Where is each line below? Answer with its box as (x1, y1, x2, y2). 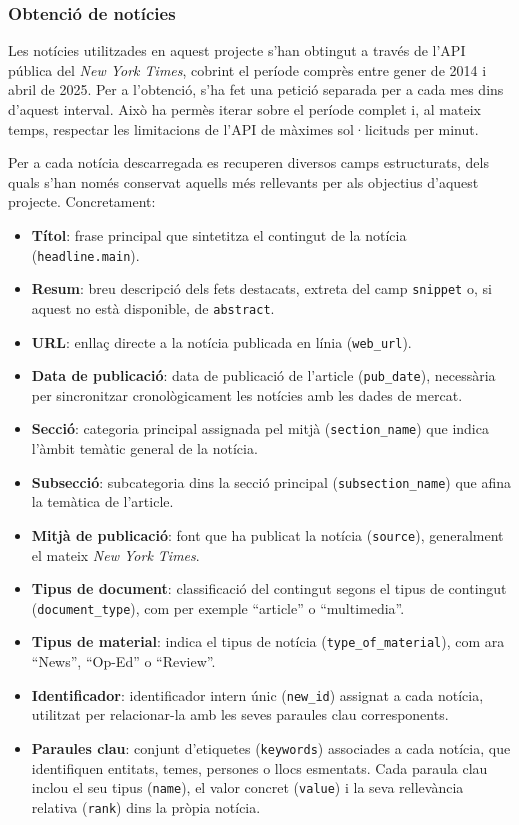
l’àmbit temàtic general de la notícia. (31, 438, 258, 459)
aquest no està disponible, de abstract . (31, 297, 275, 318)
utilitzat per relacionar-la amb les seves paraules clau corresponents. (31, 704, 449, 725)
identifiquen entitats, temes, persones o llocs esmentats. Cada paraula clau (31, 757, 488, 778)
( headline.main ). (31, 244, 140, 265)
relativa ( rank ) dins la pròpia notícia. (31, 796, 261, 817)
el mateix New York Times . (31, 544, 200, 565)
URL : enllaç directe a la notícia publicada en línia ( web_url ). (31, 331, 412, 352)
